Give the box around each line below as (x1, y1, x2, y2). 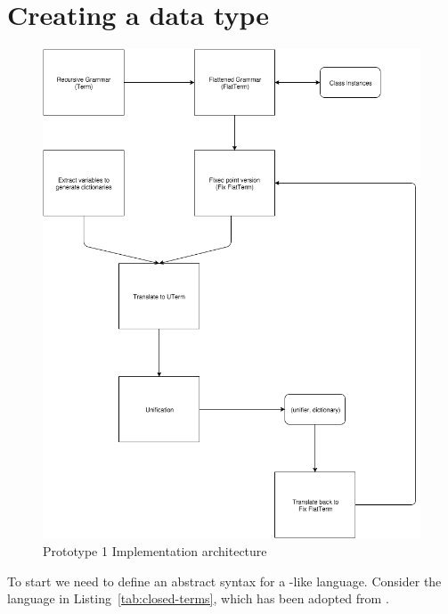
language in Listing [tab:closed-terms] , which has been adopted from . (7, 589, 389, 608)
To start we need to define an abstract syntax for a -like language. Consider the (7, 571, 442, 590)
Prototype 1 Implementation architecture (43, 542, 267, 561)
